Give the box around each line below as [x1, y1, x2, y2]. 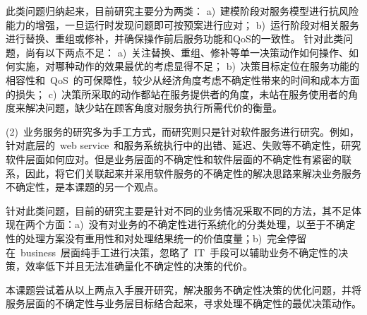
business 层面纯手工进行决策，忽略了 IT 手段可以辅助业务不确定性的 [20, 244, 339, 259]
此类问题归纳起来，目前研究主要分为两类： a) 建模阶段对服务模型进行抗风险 [6, 4, 359, 18]
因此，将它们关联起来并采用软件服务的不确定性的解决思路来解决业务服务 [25, 165, 361, 180]
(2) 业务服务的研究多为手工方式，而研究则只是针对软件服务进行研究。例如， [6, 124, 359, 138]
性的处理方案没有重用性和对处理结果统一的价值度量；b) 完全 [6, 230, 287, 245]
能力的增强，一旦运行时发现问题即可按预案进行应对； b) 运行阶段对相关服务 [6, 17, 359, 32]
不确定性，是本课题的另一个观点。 [6, 179, 164, 194]
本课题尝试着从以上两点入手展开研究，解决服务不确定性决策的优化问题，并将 [6, 282, 361, 297]
